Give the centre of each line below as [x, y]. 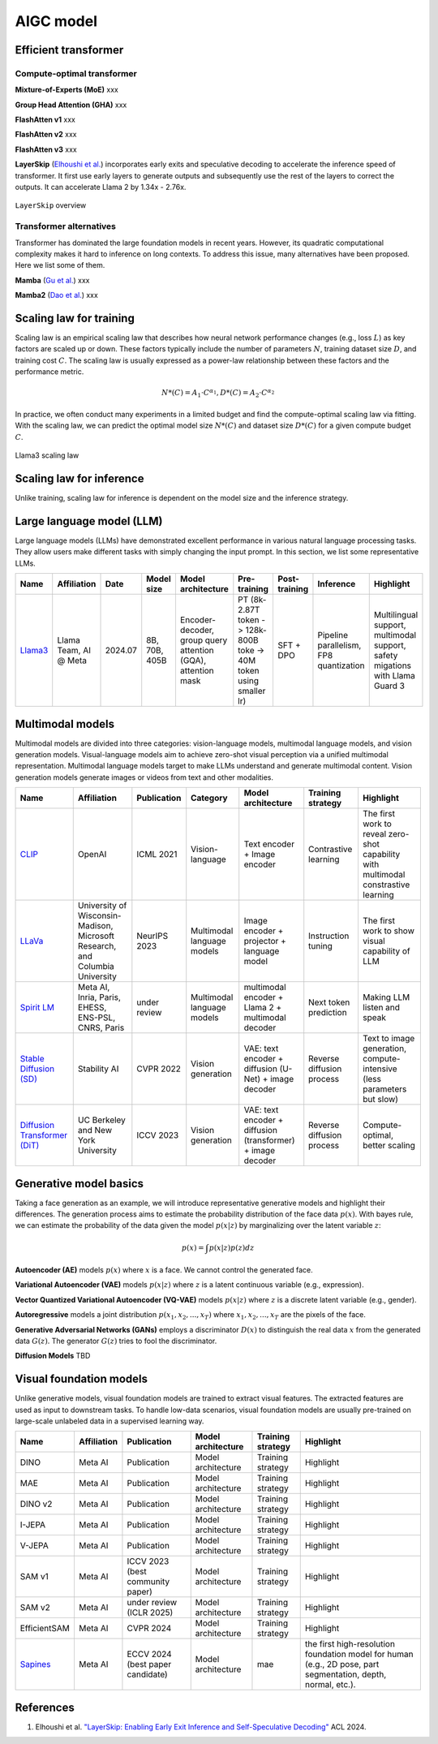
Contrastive [331, 850]
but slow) [380, 1100]
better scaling [389, 1146]
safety [386, 656]
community [148, 1582]
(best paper [149, 1664]
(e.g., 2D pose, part [342, 1664]
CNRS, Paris [101, 1028]
